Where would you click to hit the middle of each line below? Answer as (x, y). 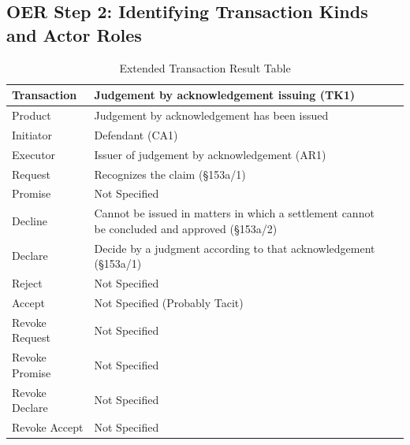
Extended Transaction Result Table (205, 67)
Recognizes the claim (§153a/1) (170, 174)
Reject (27, 283)
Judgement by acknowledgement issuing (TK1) (225, 95)
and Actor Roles (74, 34)
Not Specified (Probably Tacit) (169, 302)
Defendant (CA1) (136, 134)
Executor (34, 154)
